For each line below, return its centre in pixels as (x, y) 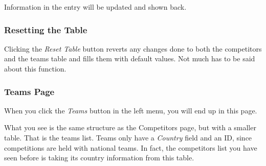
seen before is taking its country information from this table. (99, 158)
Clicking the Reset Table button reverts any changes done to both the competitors (133, 48)
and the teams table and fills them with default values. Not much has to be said (130, 58)
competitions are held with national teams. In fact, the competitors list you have (131, 147)
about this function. (35, 68)
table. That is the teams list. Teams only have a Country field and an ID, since (128, 137)
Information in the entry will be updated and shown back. (95, 7)
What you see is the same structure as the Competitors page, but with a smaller (130, 127)
